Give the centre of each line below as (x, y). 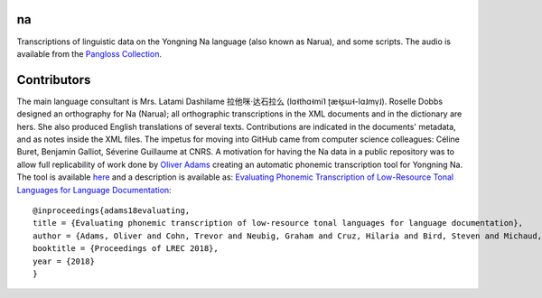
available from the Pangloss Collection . (89, 53)
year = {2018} (64, 261)
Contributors (54, 80)
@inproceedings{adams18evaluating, (112, 210)
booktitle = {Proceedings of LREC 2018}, (126, 249)
